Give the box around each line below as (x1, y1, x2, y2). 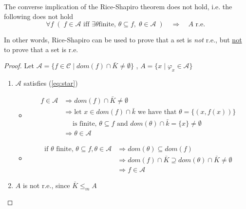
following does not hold (4, 11, 74, 21)
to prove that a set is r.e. (4, 44, 78, 54)
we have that (137, 109, 177, 116)
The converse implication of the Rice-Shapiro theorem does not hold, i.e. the (4, 1, 232, 11)
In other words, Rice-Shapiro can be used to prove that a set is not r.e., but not (4, 35, 242, 45)
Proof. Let (4, 60, 34, 71)
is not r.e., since (22, 180, 70, 190)
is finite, (73, 120, 97, 127)
